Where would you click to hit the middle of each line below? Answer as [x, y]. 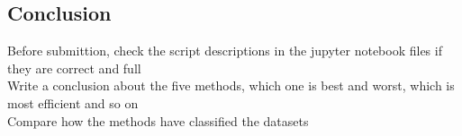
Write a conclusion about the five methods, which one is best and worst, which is [231, 85]
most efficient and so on [73, 102]
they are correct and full [74, 68]
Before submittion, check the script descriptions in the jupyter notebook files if [225, 51]
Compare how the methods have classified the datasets [158, 120]
